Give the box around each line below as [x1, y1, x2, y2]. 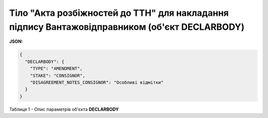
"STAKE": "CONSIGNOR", [30, 72, 85, 78]
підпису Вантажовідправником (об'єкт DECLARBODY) [9, 21, 245, 32]
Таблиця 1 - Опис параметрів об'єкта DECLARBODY [9, 106, 119, 112]
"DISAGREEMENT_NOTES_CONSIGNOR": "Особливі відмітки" [30, 79, 164, 85]
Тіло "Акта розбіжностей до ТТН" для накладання [9, 7, 229, 18]
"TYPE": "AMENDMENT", [30, 66, 83, 71]
